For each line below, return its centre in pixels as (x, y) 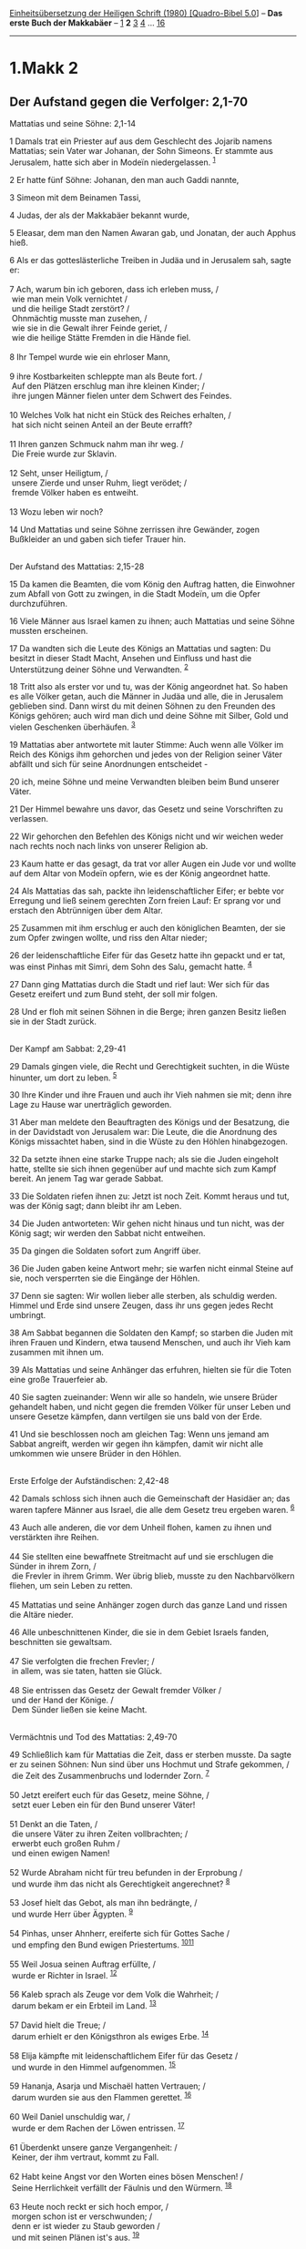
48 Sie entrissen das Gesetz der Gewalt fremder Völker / (116, 1690)
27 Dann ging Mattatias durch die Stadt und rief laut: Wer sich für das (140, 984)
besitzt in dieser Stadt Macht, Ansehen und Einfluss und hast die (131, 658)
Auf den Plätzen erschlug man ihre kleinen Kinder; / (108, 385)
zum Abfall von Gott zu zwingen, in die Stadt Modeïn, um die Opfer (135, 593)
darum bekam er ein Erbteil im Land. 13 (84, 2005)
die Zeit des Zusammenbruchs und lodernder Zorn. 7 (110, 1774)
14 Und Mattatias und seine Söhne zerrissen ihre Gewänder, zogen (134, 529)
